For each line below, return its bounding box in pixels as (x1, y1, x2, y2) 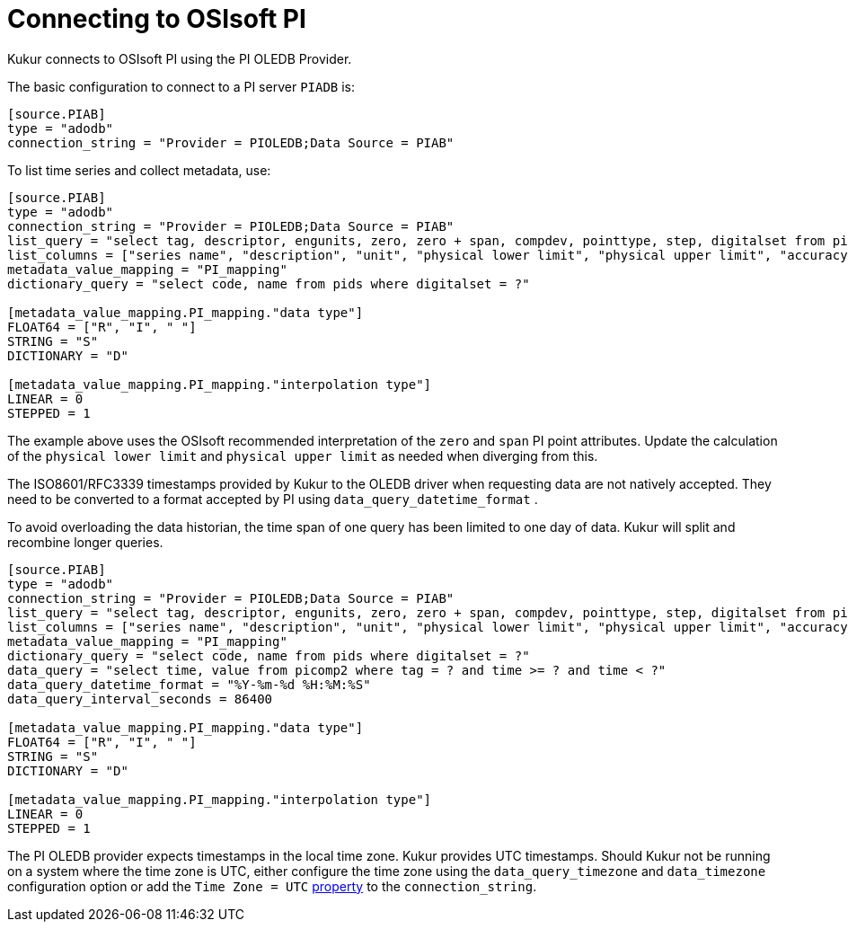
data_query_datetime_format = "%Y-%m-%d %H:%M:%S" (7, 677, 371, 692)
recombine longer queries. (7, 534, 163, 550)
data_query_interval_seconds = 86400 (7, 691, 273, 706)
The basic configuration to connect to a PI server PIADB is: (7, 78, 356, 94)
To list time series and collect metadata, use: (7, 162, 271, 178)
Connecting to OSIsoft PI (7, 4, 306, 34)
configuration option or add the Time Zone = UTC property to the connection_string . (7, 878, 537, 894)
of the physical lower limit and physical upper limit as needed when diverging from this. (7, 447, 598, 464)
